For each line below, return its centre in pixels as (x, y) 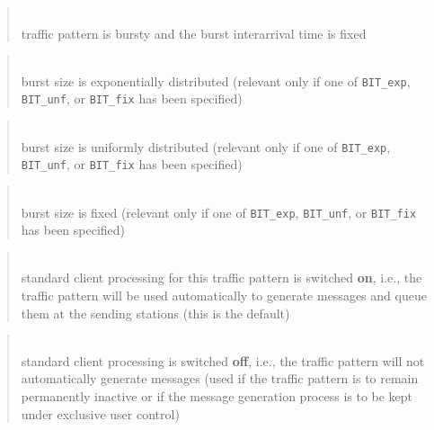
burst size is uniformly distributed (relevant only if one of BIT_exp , (206, 146)
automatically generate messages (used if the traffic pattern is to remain (220, 378)
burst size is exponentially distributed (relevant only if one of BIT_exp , (216, 81)
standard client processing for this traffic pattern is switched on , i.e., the (221, 278)
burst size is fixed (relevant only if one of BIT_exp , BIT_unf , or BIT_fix (219, 212)
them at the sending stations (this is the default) (155, 313)
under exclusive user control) (100, 413)
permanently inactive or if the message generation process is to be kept (217, 396)
